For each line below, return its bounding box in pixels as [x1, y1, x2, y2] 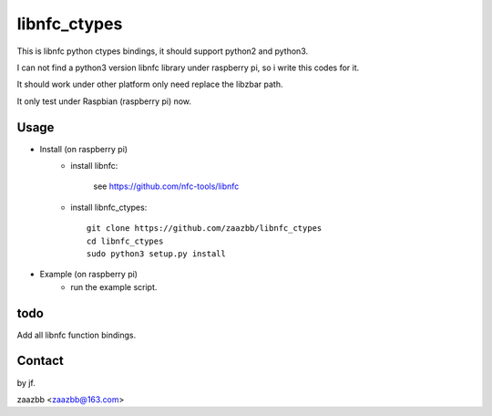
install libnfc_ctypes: [70, 202, 148, 213]
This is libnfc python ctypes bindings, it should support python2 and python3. [16, 46, 309, 57]
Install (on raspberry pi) [39, 143, 128, 154]
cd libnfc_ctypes [87, 235, 164, 246]
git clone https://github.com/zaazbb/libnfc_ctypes [87, 224, 323, 234]
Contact [16, 353, 64, 369]
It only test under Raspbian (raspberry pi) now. [16, 96, 191, 107]
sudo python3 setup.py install [87, 248, 227, 259]
